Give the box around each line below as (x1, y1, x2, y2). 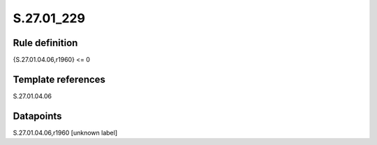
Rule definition (13, 37, 78, 49)
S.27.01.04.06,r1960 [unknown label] (13, 128, 118, 137)
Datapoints (13, 110, 62, 122)
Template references (13, 73, 106, 85)
